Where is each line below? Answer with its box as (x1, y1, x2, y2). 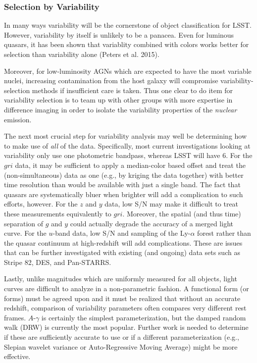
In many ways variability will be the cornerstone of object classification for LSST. (4, 20, 252, 30)
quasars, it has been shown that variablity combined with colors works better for (4, 39, 249, 50)
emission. (4, 114, 32, 124)
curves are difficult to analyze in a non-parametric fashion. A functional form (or (4, 283, 249, 294)
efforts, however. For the (4, 199, 78, 209)
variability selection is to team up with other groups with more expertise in (4, 95, 233, 105)
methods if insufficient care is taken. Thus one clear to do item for (32, 85, 233, 95)
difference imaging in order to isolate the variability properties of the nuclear (4, 104, 237, 114)
